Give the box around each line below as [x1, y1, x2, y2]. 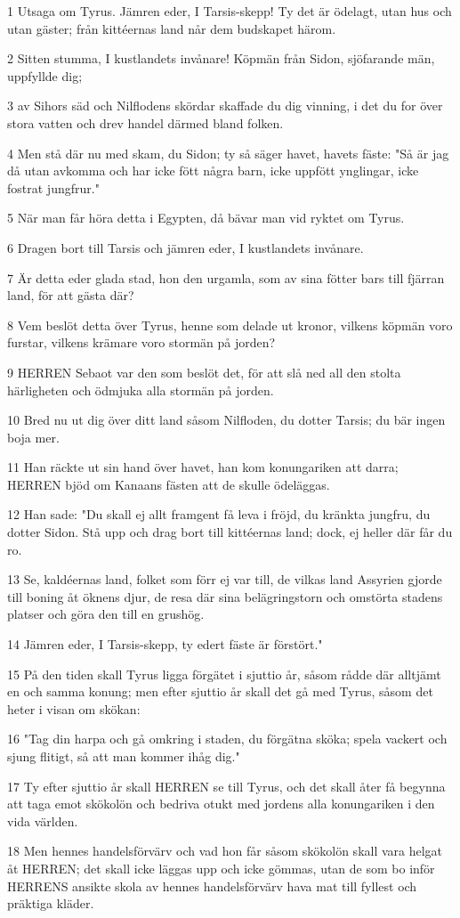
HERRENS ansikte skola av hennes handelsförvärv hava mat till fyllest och [7, 876, 417, 895]
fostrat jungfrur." [7, 178, 100, 197]
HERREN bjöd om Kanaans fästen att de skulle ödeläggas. [7, 475, 330, 493]
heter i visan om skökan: [7, 699, 141, 718]
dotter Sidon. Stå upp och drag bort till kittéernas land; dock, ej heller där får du [7, 523, 453, 541]
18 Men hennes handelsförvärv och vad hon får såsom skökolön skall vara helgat [7, 841, 443, 860]
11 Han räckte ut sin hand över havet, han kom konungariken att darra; [7, 458, 399, 476]
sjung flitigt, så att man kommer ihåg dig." [7, 747, 240, 765]
